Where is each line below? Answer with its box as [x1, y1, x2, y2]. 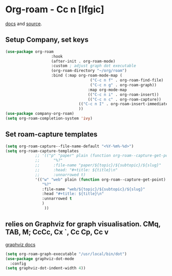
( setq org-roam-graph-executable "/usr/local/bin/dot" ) [5, 251, 127, 257]
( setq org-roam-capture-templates [5, 148, 79, 153]
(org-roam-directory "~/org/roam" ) [51, 68, 127, 73]
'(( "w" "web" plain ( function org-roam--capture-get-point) [35, 177, 166, 182]
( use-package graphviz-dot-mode [5, 256, 74, 261]
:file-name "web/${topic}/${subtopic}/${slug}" [41, 186, 145, 192]
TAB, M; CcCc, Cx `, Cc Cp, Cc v [5, 228, 109, 236]
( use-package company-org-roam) [5, 111, 74, 116]
